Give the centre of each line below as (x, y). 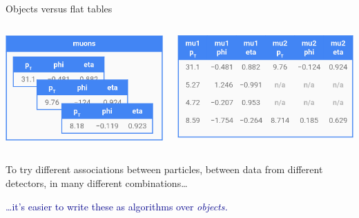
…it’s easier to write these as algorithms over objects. (117, 206)
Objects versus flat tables (59, 8)
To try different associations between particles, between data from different (164, 169)
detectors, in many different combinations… (97, 183)
